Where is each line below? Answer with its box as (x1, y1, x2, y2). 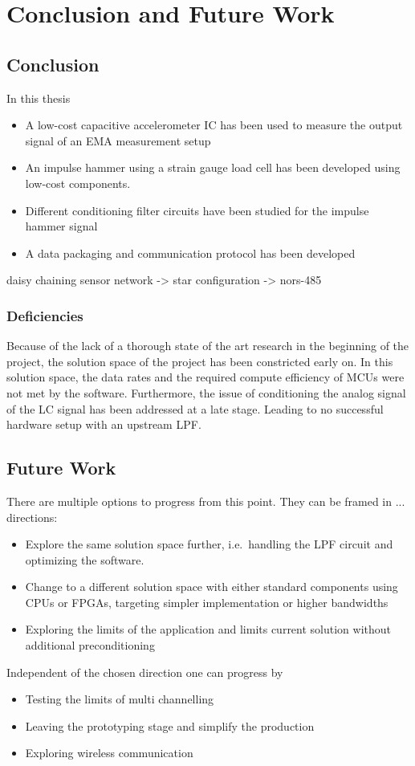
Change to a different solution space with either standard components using (25, 578, 398, 595)
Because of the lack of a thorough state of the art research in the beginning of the (6, 337, 409, 354)
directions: (6, 508, 58, 525)
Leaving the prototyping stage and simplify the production (25, 717, 315, 734)
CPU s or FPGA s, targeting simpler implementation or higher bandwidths (25, 593, 389, 610)
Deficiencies (6, 305, 83, 325)
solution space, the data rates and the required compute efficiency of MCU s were (6, 369, 405, 385)
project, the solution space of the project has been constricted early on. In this (6, 352, 393, 369)
